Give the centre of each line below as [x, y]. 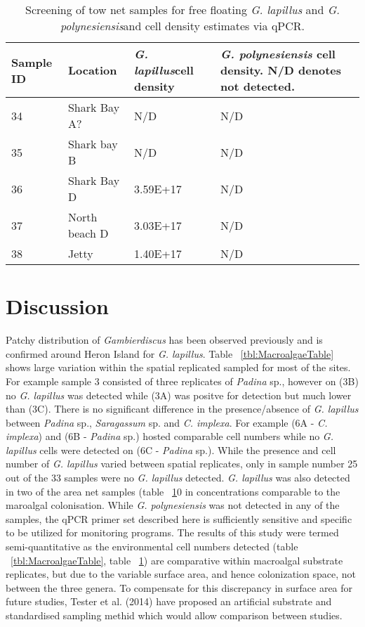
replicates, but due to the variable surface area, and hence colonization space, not [181, 574]
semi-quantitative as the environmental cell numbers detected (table [152, 547]
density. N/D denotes [281, 70]
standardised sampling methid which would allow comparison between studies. [174, 615]
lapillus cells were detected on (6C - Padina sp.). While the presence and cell [171, 450]
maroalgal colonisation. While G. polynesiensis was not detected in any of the [173, 505]
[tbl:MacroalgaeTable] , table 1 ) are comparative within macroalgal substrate [177, 560]
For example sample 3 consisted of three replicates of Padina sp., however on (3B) [182, 381]
